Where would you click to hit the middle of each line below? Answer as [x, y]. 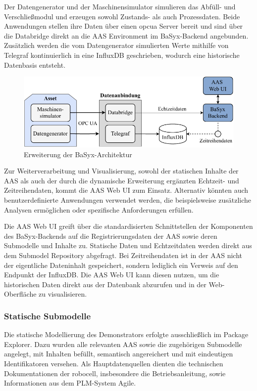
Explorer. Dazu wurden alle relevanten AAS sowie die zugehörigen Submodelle [123, 344]
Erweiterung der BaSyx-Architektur [78, 154]
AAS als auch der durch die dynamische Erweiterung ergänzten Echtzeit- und [122, 180]
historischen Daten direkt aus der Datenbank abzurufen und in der [105, 284]
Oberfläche [20, 294]
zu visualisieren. [63, 294]
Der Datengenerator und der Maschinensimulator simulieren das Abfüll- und [120, 6]
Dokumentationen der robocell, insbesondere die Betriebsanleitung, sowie [115, 373]
